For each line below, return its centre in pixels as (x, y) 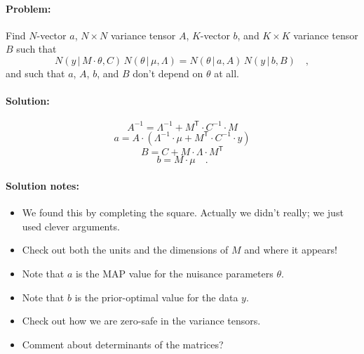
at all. (227, 73)
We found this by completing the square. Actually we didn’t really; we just (183, 212)
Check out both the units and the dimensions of (125, 250)
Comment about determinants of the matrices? (123, 344)
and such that (35, 73)
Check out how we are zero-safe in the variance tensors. (141, 321)
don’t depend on (168, 73)
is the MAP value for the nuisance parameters (175, 273)
